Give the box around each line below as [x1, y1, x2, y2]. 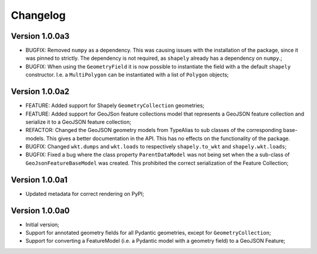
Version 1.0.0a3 [11, 31, 70, 41]
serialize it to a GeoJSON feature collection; [25, 118, 131, 126]
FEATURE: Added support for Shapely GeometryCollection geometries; [25, 102, 205, 109]
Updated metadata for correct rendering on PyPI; [25, 190, 144, 197]
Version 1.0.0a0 [11, 205, 70, 215]
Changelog [11, 9, 66, 22]
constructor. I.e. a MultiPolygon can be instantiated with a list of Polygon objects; [25, 71, 229, 79]
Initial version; [25, 221, 60, 228]
